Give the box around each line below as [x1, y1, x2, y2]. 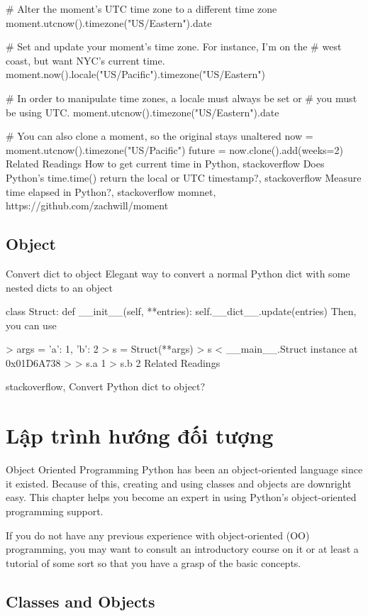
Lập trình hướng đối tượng [6, 421, 274, 450]
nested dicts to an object [6, 280, 113, 295]
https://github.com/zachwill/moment [6, 198, 169, 213]
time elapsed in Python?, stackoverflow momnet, [6, 184, 216, 199]
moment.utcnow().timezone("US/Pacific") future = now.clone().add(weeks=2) [6, 142, 343, 157]
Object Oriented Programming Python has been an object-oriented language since [6, 462, 363, 477]
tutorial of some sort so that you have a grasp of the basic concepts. [6, 555, 301, 570]
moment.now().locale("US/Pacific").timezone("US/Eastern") [6, 67, 266, 82]
